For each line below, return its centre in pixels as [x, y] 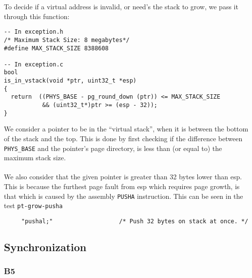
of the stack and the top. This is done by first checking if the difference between [123, 138]
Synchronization [45, 246]
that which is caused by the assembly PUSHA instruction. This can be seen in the [124, 196]
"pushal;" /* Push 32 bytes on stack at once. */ [135, 221]
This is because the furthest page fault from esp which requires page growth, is [122, 186]
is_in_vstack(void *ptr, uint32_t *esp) [70, 81]
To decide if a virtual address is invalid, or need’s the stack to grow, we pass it [121, 6]
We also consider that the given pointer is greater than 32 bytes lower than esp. [123, 177]
